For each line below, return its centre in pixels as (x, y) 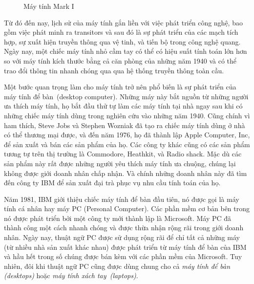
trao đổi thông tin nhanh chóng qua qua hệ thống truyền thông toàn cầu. (114, 70)
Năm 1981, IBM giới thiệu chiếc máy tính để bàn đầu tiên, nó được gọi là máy (122, 199)
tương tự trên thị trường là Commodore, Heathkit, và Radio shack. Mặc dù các (123, 154)
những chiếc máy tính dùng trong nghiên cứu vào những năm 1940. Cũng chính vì (127, 115)
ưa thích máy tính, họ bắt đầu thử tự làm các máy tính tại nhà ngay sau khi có (123, 106)
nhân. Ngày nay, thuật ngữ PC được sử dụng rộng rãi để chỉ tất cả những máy (122, 237)
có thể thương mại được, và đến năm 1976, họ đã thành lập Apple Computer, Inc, (127, 135)
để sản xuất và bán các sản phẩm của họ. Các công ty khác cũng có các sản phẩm (127, 144)
